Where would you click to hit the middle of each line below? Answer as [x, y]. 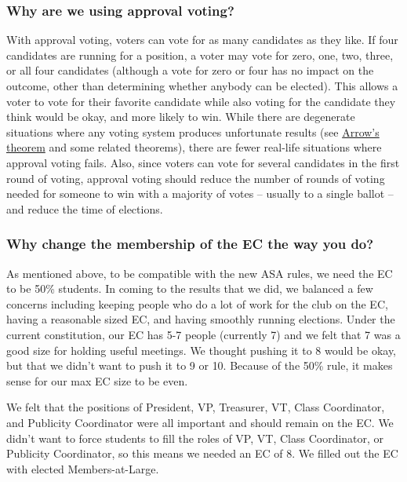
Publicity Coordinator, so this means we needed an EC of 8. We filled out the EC [202, 453]
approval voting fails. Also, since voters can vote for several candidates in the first [203, 162]
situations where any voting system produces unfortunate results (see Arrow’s [193, 131]
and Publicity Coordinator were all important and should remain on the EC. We [200, 422]
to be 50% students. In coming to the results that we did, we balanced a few [190, 288]
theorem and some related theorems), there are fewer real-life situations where [194, 147]
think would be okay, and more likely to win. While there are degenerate [181, 117]
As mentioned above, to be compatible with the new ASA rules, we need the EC [200, 273]
